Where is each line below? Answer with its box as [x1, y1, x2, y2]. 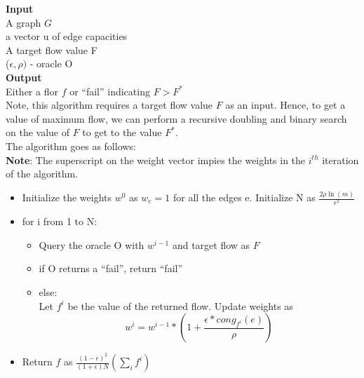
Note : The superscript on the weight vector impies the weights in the [6, 152, 306, 167]
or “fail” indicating [69, 83, 150, 98]
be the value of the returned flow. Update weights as [67, 298, 293, 313]
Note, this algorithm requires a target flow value [6, 97, 213, 112]
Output [6, 69, 42, 84]
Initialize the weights [22, 190, 112, 205]
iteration [322, 152, 359, 167]
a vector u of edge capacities [6, 29, 128, 43]
